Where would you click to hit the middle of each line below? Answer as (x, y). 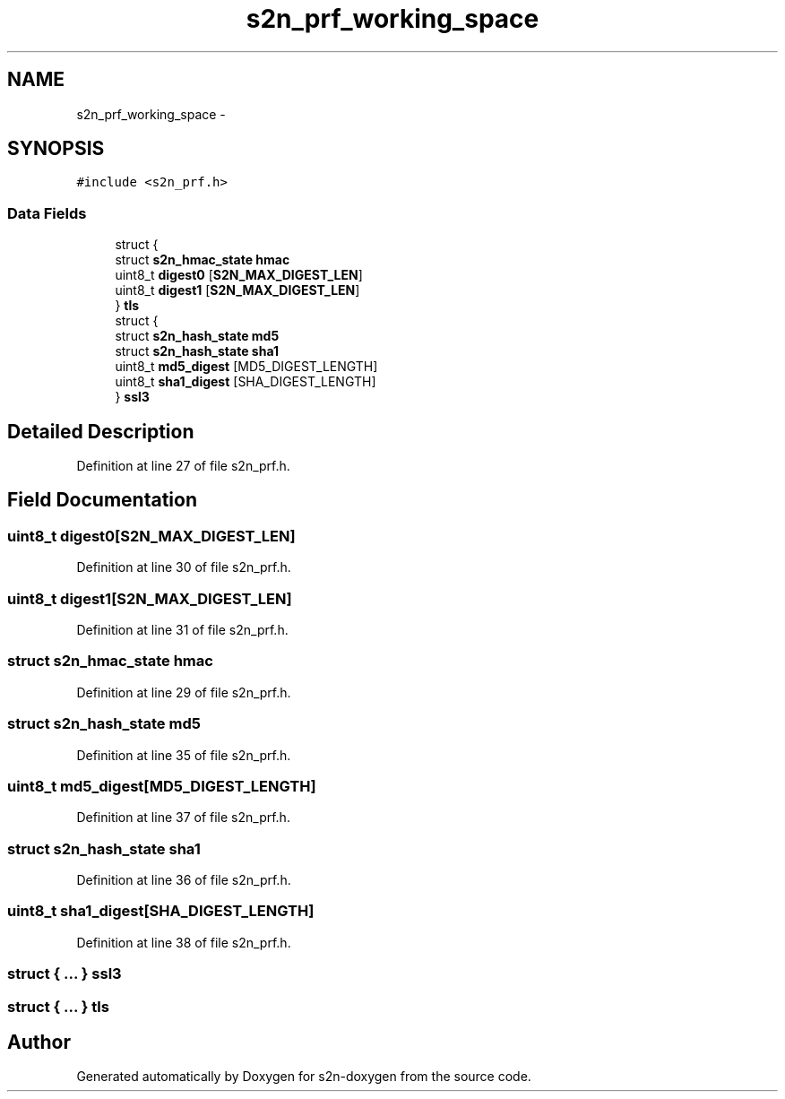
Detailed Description (101, 431)
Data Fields (47, 213)
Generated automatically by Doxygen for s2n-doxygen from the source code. (304, 1077)
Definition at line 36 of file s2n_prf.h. (184, 880)
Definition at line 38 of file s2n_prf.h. (184, 942)
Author (39, 1042)
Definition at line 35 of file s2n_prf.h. (184, 755)
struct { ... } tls (58, 1006)
